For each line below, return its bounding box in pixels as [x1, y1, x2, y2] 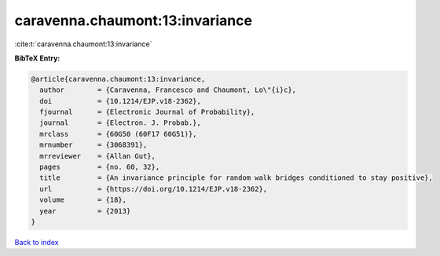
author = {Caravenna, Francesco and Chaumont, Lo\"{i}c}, [39, 86, 297, 94]
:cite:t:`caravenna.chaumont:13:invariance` [14, 39, 152, 49]
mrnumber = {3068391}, [39, 141, 148, 149]
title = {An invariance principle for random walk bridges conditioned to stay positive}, [39, 174, 434, 182]
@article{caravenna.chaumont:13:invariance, [31, 75, 206, 83]
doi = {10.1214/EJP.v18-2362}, [39, 97, 202, 105]
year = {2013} [39, 207, 131, 215]
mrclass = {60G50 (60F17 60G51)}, [39, 130, 197, 138]
